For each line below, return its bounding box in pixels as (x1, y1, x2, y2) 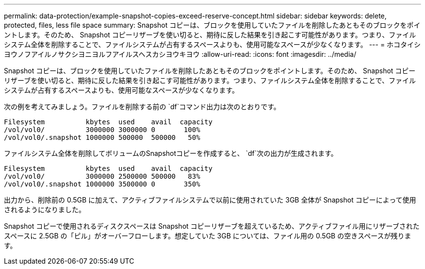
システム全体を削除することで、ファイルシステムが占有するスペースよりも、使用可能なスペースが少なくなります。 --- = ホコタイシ (4, 40, 421, 49)
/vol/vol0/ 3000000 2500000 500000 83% (4, 172, 200, 180)
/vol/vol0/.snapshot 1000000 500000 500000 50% (4, 134, 200, 141)
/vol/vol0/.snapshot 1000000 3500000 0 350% (4, 180, 200, 188)
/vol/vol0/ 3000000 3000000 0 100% (4, 126, 200, 134)
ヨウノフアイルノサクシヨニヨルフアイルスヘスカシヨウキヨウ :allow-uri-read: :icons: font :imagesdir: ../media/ (4, 50, 357, 58)
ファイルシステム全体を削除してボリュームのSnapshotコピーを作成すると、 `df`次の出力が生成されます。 (4, 149, 338, 157)
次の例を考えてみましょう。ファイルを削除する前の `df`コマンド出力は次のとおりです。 (4, 102, 280, 111)
